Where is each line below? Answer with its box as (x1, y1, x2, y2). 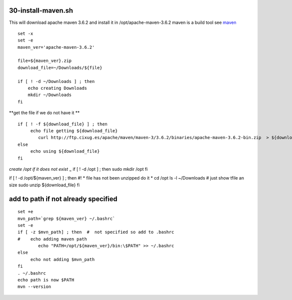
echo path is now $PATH (18, 277, 74, 283)
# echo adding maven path (18, 236, 87, 241)
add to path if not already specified (9, 195, 118, 203)
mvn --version (18, 284, 51, 290)
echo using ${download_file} (30, 149, 100, 154)
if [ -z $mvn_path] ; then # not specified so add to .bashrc (18, 229, 175, 235)
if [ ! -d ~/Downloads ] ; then (18, 79, 95, 84)
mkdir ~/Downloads (27, 92, 72, 98)
